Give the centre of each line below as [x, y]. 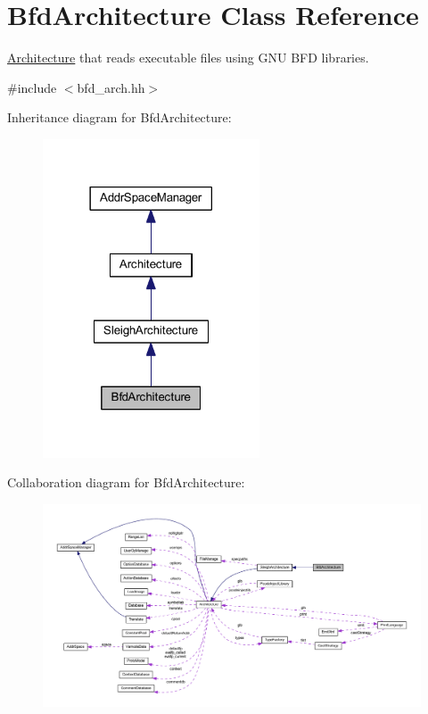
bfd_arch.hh [111, 87]
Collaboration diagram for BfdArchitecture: [126, 482]
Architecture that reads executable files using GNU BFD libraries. [188, 58]
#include [32, 87]
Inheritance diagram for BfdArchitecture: [119, 117]
